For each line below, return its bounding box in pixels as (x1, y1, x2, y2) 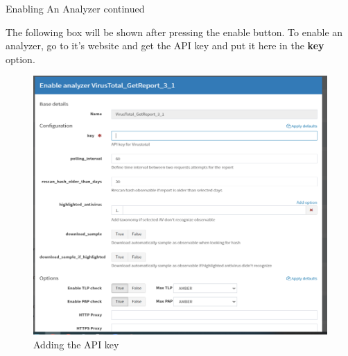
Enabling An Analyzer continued (6, 1, 145, 15)
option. (6, 51, 35, 66)
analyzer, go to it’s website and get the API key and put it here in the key (6, 38, 324, 53)
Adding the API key (33, 337, 119, 351)
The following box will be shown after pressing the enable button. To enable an (6, 24, 343, 39)
